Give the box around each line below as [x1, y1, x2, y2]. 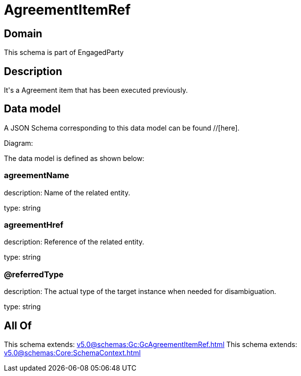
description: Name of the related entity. [4, 188, 130, 197]
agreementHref [4, 219, 64, 230]
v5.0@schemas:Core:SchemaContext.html [4, 348, 141, 357]
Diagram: [4, 138, 33, 147]
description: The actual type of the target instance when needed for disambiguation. [4, 287, 276, 296]
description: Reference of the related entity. [4, 238, 145, 246]
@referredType [4, 269, 64, 279]
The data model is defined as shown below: [4, 154, 145, 162]
